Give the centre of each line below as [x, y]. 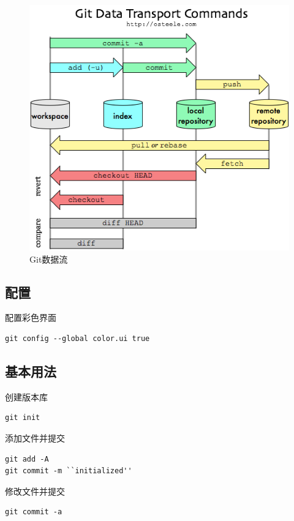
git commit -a [34, 512]
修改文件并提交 [35, 491]
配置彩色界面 [31, 317]
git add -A [27, 459]
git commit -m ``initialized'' [69, 471]
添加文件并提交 [35, 438]
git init [23, 418]
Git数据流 [49, 259]
